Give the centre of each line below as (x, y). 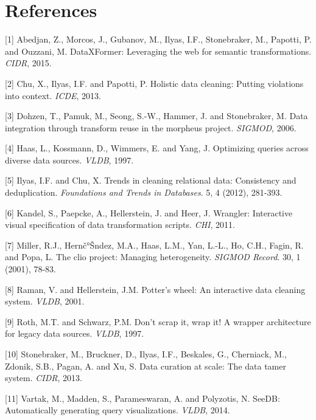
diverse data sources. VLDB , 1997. (69, 160)
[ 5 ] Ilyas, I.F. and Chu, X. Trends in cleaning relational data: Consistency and (151, 180)
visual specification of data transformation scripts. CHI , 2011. (120, 225)
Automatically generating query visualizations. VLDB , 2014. (118, 410)
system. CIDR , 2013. (44, 378)
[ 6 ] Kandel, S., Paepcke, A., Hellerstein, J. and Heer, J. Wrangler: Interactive (149, 212)
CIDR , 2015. (28, 63)
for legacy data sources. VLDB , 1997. (75, 333)
